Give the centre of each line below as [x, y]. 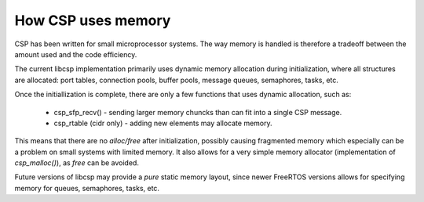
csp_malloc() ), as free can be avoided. [77, 163]
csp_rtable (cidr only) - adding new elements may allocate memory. [163, 123]
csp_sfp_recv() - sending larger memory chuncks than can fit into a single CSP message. [198, 112]
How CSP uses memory [93, 20]
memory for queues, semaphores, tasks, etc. [87, 188]
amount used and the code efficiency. [76, 54]
